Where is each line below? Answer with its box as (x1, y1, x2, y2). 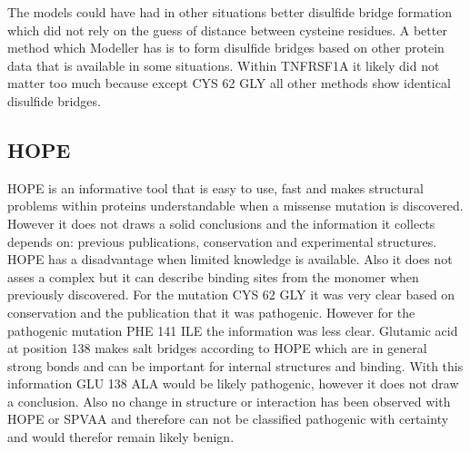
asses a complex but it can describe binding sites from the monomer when (7, 267, 419, 286)
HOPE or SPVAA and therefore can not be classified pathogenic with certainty (7, 409, 449, 428)
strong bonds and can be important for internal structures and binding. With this (7, 356, 464, 375)
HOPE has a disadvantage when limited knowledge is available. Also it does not (7, 250, 453, 269)
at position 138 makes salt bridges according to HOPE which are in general (7, 339, 427, 358)
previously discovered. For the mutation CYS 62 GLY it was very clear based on (7, 285, 455, 304)
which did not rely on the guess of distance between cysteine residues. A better (7, 20, 447, 39)
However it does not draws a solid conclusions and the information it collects (7, 213, 435, 232)
